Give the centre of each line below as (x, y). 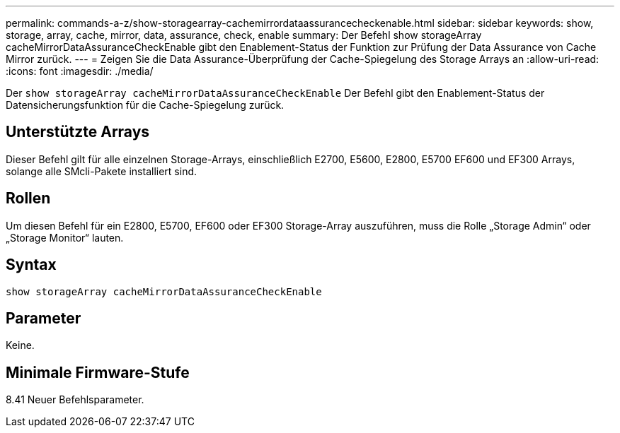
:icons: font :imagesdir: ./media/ (80, 71)
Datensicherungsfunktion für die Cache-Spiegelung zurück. (145, 105)
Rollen (28, 198)
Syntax (31, 265)
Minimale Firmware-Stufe (98, 372)
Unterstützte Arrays (78, 132)
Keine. (20, 345)
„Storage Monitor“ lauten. (65, 237)
